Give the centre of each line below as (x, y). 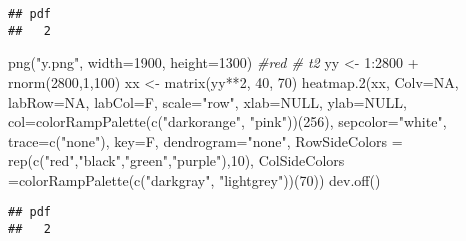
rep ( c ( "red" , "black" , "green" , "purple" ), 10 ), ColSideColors (176, 160)
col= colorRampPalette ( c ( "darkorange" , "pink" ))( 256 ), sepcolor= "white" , (227, 121)
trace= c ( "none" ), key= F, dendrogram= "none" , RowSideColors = (205, 140)
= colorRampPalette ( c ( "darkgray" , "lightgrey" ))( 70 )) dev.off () (194, 179)
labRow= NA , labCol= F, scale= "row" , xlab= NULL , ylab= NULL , (207, 101)
